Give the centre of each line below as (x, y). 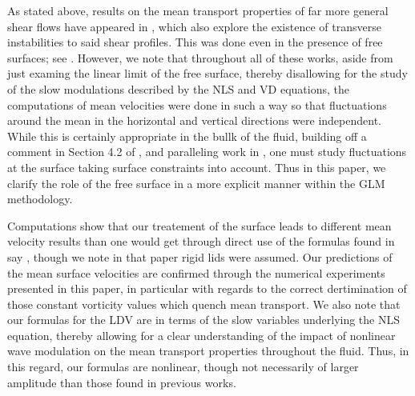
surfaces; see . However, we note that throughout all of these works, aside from (200, 57)
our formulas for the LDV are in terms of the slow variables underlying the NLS (203, 320)
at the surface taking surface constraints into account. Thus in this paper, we (197, 167)
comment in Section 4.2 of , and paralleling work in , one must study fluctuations (207, 152)
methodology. (40, 199)
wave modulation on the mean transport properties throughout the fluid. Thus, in (208, 351)
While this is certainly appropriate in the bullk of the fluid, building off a (187, 136)
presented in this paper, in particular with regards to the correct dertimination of (207, 288)
